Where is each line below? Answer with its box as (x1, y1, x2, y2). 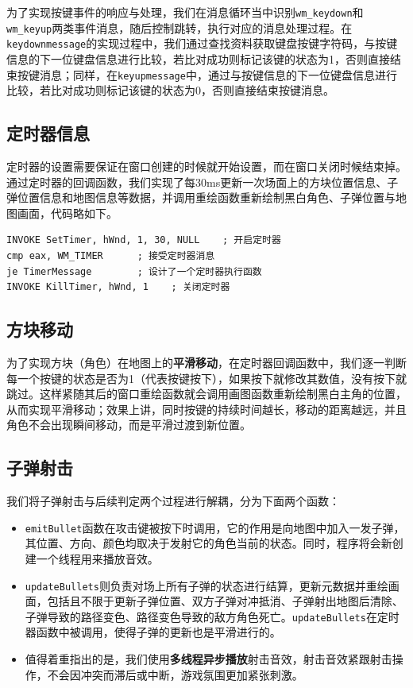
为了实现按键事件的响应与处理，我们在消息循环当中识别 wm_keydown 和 (6, 4, 364, 20)
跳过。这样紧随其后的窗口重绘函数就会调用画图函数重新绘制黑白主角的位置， (6, 385, 407, 402)
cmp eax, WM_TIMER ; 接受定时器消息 (6, 249, 215, 261)
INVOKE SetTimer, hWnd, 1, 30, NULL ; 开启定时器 (6, 234, 281, 246)
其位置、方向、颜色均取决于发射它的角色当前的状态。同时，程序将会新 (25, 535, 392, 551)
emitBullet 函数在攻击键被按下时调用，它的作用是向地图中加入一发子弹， (25, 519, 405, 535)
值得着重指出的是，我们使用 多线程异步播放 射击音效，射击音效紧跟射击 (25, 651, 392, 667)
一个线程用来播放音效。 (36, 550, 159, 566)
